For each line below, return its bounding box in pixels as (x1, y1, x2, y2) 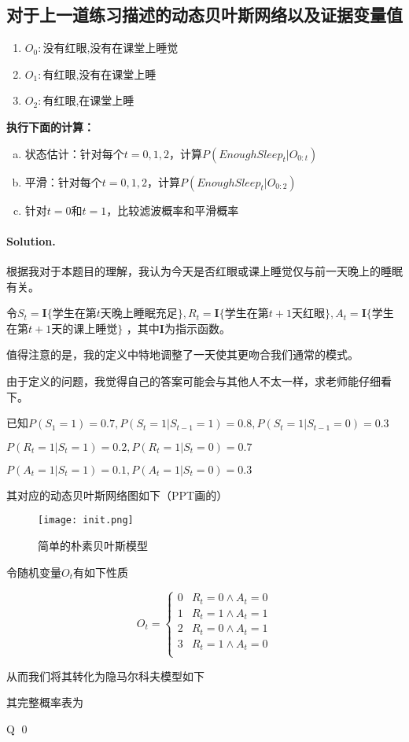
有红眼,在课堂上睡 (42, 92, 134, 109)
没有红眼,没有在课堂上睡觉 (42, 39, 179, 56)
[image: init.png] (38, 515, 134, 526)
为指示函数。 (164, 319, 230, 336)
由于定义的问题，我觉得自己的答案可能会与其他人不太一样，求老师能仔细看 (6, 372, 392, 389)
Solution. (6, 232, 56, 249)
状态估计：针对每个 (24, 145, 124, 161)
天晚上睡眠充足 (100, 305, 178, 321)
